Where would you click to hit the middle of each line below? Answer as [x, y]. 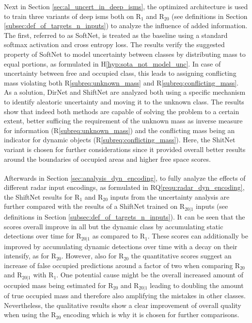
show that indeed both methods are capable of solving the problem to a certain [122, 111]
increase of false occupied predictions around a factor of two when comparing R [122, 265]
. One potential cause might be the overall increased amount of [150, 275]
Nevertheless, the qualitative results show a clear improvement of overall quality [123, 305]
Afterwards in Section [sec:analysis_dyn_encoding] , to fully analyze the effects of [125, 178]
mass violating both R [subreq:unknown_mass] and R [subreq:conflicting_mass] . [121, 82]
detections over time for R [43, 236]
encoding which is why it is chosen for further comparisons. [151, 314]
